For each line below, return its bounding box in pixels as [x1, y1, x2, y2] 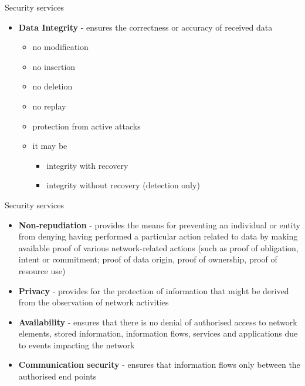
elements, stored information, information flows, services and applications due [18, 327, 298, 340]
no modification [32, 41, 89, 53]
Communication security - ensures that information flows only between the [18, 358, 300, 371]
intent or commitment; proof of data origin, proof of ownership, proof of [18, 253, 277, 265]
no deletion [32, 80, 73, 92]
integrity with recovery [46, 159, 128, 171]
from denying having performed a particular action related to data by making [18, 230, 298, 242]
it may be [32, 139, 67, 152]
